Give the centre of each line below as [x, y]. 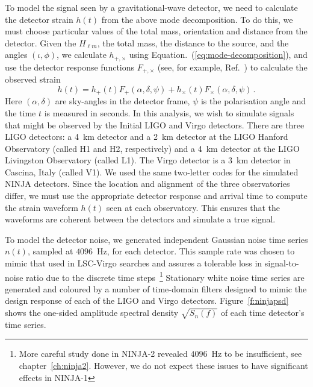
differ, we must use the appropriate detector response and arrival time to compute [156, 196]
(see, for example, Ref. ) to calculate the [232, 67]
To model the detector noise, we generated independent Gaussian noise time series [156, 239]
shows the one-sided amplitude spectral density [92, 313]
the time [20, 112]
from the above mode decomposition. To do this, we [197, 19]
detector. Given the [41, 42]
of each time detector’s [262, 313]
